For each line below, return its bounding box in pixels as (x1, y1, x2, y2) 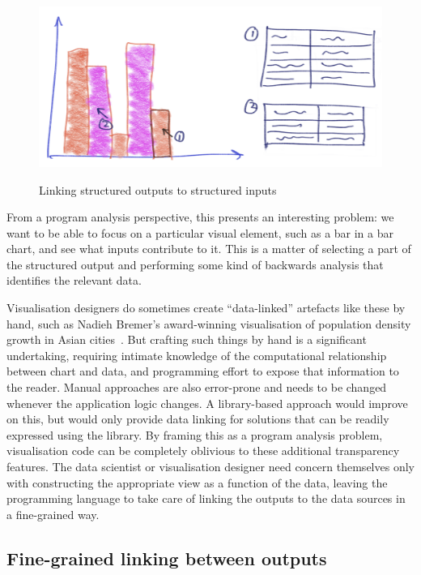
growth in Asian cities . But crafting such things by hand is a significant (6, 331, 367, 348)
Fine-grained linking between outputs (6, 545, 327, 570)
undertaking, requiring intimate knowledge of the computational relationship (6, 346, 387, 363)
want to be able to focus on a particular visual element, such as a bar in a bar (6, 224, 394, 241)
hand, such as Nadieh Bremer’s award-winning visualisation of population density (6, 315, 411, 332)
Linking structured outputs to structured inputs (39, 181, 277, 198)
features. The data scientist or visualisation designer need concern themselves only (6, 458, 415, 475)
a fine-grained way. (6, 505, 100, 522)
